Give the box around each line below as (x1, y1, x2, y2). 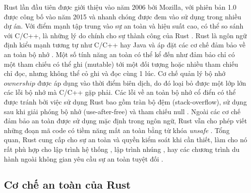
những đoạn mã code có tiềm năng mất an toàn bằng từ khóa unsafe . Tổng (4, 125, 230, 135)
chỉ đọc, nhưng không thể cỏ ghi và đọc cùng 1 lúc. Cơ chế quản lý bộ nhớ (4, 68, 225, 78)
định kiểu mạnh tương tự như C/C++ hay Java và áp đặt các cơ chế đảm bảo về (4, 40, 246, 50)
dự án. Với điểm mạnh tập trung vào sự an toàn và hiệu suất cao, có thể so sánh (4, 21, 244, 31)
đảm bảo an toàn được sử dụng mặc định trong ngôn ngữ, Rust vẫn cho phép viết (4, 116, 247, 126)
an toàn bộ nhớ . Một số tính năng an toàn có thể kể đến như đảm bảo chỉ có (4, 49, 235, 59)
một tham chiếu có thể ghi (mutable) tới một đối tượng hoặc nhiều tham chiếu (4, 59, 238, 69)
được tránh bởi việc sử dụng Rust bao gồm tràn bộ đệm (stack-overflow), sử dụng (4, 96, 247, 106)
